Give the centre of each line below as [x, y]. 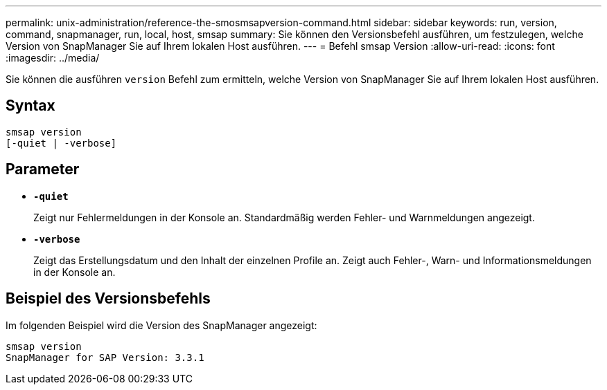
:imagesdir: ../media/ [53, 58]
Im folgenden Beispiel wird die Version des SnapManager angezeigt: [161, 325]
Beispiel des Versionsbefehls [108, 299]
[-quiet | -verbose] [61, 143]
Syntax [30, 106]
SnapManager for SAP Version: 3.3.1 [105, 357]
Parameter [43, 169]
